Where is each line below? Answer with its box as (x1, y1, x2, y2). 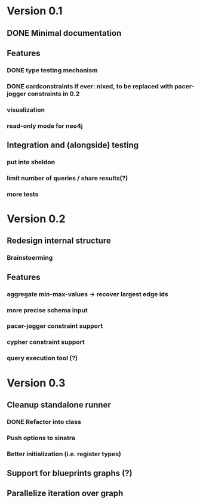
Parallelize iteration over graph (7, 488, 124, 499)
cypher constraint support (7, 338, 85, 346)
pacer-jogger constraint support (7, 322, 103, 330)
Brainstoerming (7, 254, 53, 262)
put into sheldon (7, 158, 56, 166)
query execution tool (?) (7, 354, 78, 362)
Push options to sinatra (7, 434, 75, 442)
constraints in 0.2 (27, 90, 80, 98)
